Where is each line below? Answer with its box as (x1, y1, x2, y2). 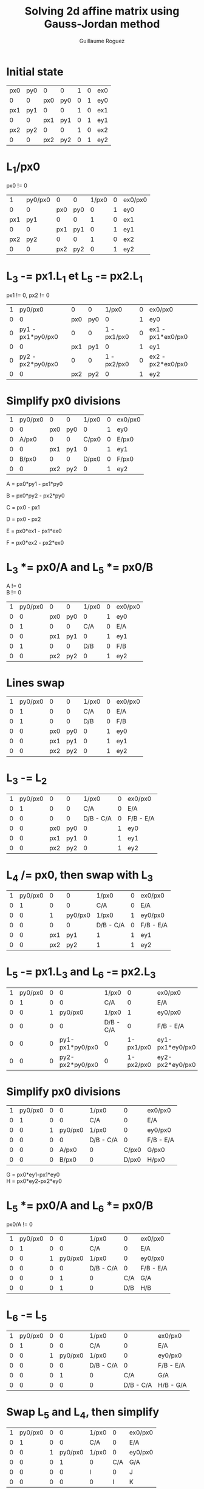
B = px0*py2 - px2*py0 (6, 492, 65, 499)
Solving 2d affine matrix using (24, 4, 180, 18)
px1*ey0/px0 (157, 1043, 196, 1051)
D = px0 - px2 (6, 515, 41, 523)
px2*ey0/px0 (157, 1060, 196, 1069)
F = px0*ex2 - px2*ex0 (6, 539, 64, 546)
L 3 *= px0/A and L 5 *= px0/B (6, 560, 154, 576)
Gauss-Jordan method (44, 17, 160, 31)
